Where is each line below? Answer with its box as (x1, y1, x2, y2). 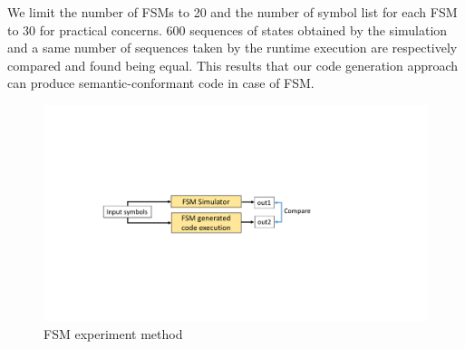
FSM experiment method (44, 325, 183, 344)
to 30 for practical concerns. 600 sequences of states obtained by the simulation (7, 20, 448, 39)
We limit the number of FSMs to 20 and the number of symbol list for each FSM (7, 3, 458, 21)
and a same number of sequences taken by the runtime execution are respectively (7, 38, 458, 57)
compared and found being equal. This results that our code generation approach (7, 55, 459, 74)
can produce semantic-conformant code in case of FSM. (7, 73, 315, 92)
